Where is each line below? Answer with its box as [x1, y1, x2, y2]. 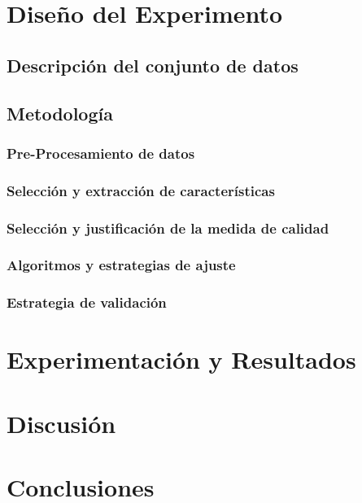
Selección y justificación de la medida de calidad [7, 217, 329, 238]
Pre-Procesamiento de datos [7, 142, 195, 163]
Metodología [7, 100, 113, 125]
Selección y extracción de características [7, 180, 275, 200]
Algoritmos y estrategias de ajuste [7, 255, 236, 275]
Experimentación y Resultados [7, 343, 356, 376]
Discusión [7, 406, 116, 440]
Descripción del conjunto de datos [7, 52, 299, 77]
